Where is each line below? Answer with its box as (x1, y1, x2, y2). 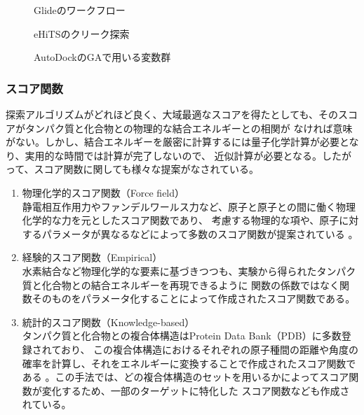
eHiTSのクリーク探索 (34, 26, 130, 41)
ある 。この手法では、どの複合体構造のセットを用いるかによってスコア (22, 370, 349, 384)
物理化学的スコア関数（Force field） (22, 185, 185, 199)
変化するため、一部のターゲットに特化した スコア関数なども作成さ (41, 383, 350, 398)
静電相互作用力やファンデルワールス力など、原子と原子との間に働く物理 (22, 199, 356, 213)
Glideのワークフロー (34, 3, 126, 17)
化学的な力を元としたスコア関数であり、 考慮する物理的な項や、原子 (22, 213, 339, 227)
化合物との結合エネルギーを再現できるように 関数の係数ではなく (41, 277, 340, 292)
